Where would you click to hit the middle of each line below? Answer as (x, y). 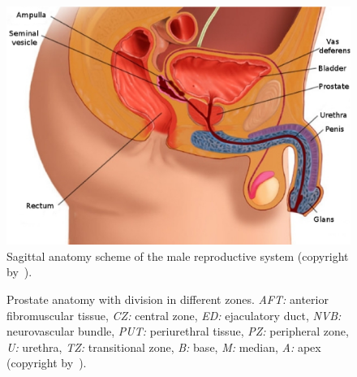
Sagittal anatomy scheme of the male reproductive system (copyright (178, 256)
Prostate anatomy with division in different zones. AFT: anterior (168, 299)
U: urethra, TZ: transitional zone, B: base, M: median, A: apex (164, 347)
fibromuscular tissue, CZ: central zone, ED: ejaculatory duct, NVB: (174, 315)
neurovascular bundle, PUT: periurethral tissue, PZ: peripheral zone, (178, 331)
